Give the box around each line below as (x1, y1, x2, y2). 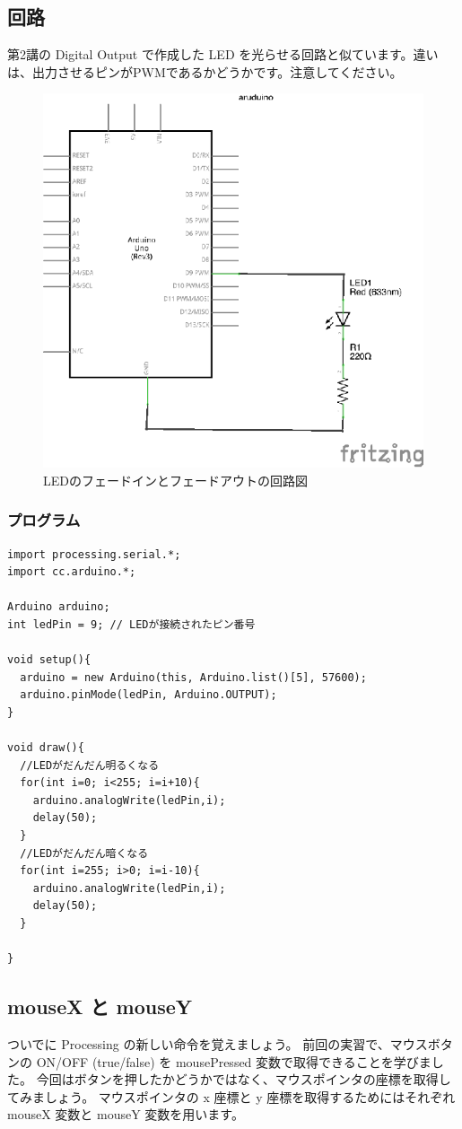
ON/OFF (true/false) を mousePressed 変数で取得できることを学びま (36, 1052, 431, 1071)
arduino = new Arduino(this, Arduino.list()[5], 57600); (20, 670, 367, 684)
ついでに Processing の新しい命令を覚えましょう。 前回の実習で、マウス (7, 1034, 428, 1053)
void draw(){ (7, 741, 84, 755)
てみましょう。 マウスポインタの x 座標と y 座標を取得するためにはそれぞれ (7, 1087, 456, 1106)
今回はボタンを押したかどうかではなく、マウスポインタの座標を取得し (36, 1070, 451, 1089)
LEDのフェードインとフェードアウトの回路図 (43, 470, 308, 489)
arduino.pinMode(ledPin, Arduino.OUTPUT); (20, 688, 277, 702)
